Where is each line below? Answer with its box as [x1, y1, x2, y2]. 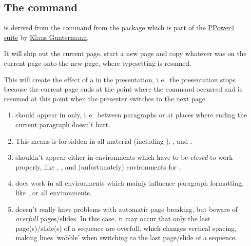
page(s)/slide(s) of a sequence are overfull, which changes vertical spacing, [15, 223, 237, 233]
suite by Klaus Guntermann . [4, 32, 89, 42]
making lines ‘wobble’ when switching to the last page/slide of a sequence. [15, 232, 237, 243]
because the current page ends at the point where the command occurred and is [4, 84, 243, 94]
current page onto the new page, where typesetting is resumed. [4, 57, 192, 68]
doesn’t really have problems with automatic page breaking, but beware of [15, 204, 238, 214]
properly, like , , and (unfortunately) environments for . [15, 161, 181, 171]
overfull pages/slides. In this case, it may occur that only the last [15, 213, 211, 224]
